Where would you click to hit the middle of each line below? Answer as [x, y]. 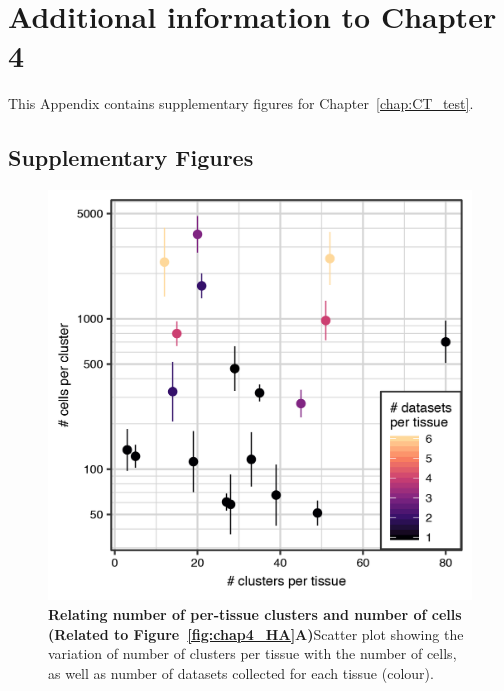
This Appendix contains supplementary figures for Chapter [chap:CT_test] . [241, 103]
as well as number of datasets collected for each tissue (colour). [241, 672]
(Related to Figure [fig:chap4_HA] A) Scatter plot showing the [256, 633]
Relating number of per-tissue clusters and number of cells [255, 614]
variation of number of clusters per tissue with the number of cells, [252, 653]
